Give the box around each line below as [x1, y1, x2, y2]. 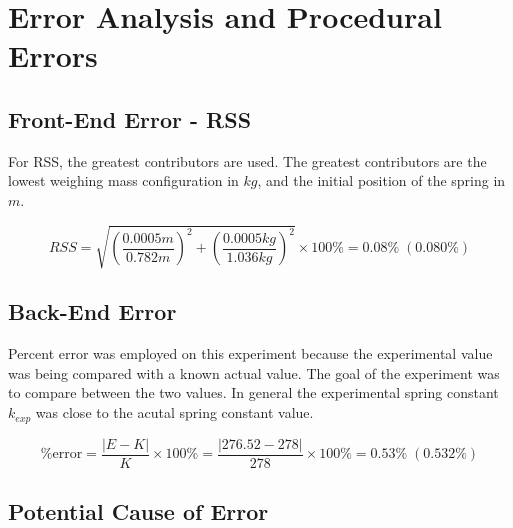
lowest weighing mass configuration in [8, 170, 239, 191]
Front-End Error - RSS [8, 103, 252, 134]
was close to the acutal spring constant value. [35, 402, 314, 423]
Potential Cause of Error [8, 495, 269, 526]
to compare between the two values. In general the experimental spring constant [8, 382, 499, 403]
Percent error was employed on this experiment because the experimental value [8, 343, 493, 364]
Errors [8, 35, 98, 76]
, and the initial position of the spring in [257, 170, 506, 191]
